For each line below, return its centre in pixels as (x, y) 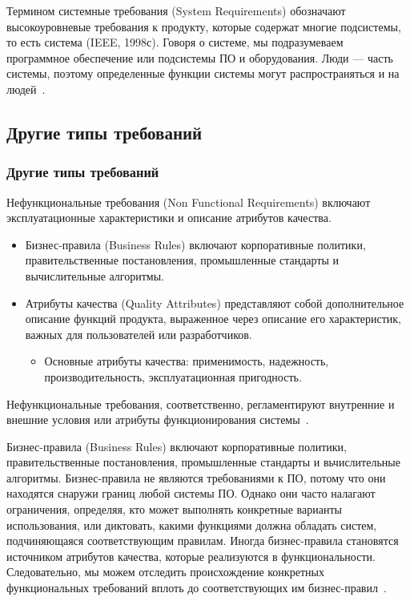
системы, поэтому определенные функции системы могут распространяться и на (203, 73)
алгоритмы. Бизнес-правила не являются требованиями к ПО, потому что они (196, 477)
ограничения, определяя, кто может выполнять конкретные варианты (174, 509)
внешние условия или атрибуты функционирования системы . (158, 419)
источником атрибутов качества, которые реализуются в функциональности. (191, 556)
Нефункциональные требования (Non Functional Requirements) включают (189, 202)
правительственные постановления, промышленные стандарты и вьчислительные (203, 462)
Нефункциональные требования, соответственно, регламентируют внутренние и (201, 403)
